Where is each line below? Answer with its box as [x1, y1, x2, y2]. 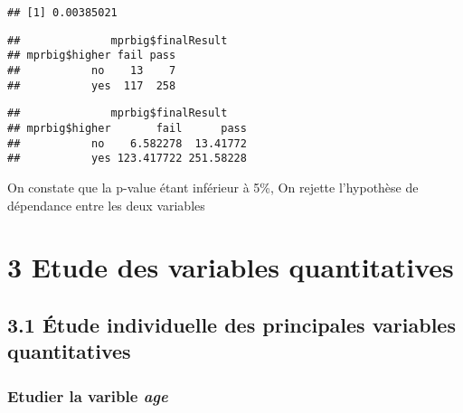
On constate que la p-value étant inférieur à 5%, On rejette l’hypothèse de [7, 177, 419, 196]
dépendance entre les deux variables [7, 195, 205, 214]
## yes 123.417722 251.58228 [7, 152, 247, 165]
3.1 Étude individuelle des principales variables [7, 310, 456, 338]
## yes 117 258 [7, 79, 176, 92]
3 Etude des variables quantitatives [7, 249, 454, 286]
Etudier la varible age [7, 384, 168, 407]
